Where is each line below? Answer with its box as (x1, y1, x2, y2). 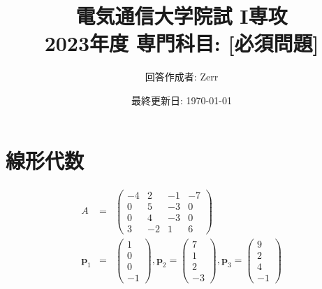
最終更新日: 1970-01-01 (131, 92, 232, 107)
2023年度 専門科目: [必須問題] (44, 29, 319, 57)
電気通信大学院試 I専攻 (75, 1, 288, 30)
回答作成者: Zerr (145, 69, 219, 84)
